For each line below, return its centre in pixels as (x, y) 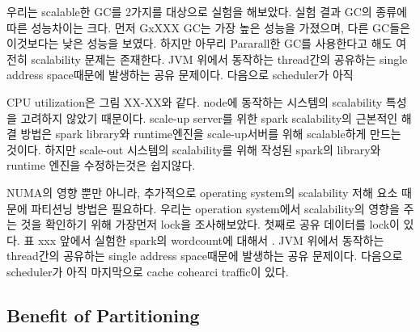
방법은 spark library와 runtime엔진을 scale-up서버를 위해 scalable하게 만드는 (211, 134)
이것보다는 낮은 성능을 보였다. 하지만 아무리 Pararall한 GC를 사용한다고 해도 (199, 43)
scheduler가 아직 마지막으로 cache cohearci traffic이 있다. (148, 271)
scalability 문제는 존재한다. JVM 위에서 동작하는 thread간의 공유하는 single (219, 59)
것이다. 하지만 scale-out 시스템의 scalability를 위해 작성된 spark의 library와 (194, 149)
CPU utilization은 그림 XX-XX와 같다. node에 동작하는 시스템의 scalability (195, 101)
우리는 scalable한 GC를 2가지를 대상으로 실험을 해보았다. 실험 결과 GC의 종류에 (207, 11)
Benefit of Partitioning (103, 315)
